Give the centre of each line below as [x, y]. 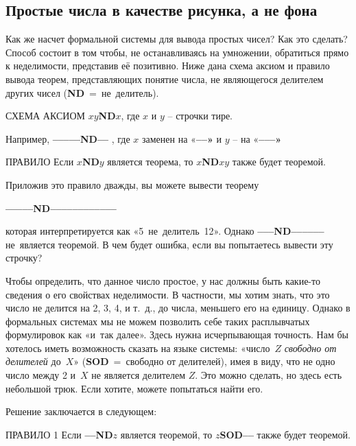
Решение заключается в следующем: [81, 411]
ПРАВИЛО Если [40, 162]
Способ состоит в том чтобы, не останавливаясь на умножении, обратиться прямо [177, 52]
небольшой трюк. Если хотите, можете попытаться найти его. [134, 388]
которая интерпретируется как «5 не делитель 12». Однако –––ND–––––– [165, 231]
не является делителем [139, 375]
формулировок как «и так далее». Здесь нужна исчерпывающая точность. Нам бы [177, 334]
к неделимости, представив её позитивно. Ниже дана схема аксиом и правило [168, 66]
